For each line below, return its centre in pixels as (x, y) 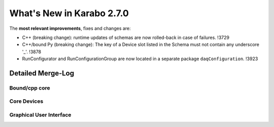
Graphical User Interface (40, 115)
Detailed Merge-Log (42, 73)
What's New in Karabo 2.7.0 (69, 13)
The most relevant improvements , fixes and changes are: (70, 28)
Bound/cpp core (30, 88)
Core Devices (26, 101)
